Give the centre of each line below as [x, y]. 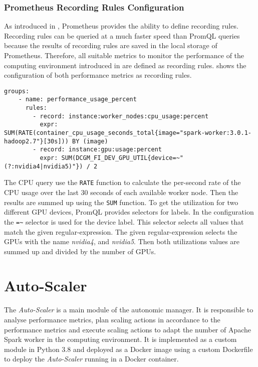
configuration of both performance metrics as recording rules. [98, 75]
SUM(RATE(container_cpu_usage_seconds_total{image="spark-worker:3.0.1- [128, 133]
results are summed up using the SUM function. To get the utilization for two [121, 202]
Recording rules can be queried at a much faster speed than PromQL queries [122, 35]
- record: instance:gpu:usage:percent [97, 150]
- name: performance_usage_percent [77, 100]
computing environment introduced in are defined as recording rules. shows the [125, 65]
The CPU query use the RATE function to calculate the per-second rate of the [122, 182]
